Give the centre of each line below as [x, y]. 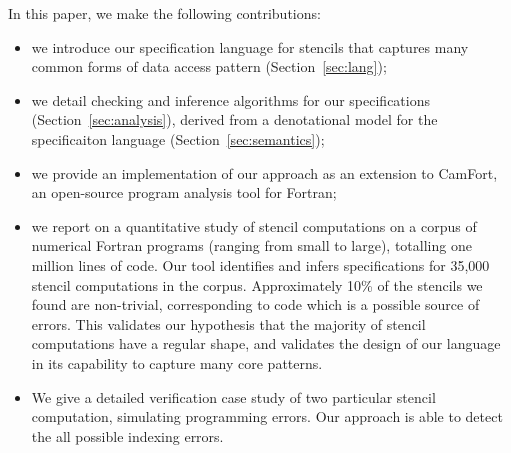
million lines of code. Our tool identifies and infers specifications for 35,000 [260, 264]
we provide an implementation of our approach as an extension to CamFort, [264, 172]
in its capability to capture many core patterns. [177, 362]
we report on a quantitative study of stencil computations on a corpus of [254, 225]
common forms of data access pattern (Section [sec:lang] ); [209, 66]
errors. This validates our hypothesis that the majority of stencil [228, 323]
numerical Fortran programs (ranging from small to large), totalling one [251, 245]
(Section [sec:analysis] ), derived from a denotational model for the [234, 119]
